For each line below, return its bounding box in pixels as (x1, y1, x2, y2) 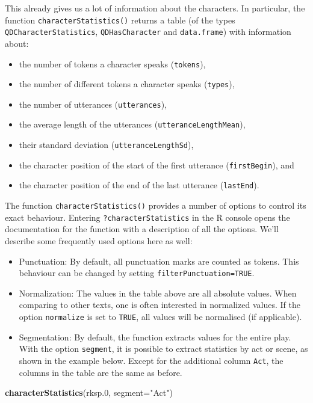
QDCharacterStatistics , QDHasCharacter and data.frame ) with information (5, 25, 291, 38)
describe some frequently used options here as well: (5, 235, 193, 247)
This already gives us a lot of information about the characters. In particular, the (5, 2, 305, 14)
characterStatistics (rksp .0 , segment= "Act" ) (5, 386, 173, 399)
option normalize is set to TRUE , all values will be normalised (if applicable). (19, 310, 302, 323)
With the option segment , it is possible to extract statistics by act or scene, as (19, 342, 308, 355)
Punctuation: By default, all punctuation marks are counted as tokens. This (19, 254, 299, 267)
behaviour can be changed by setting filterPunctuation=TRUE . (19, 266, 255, 279)
